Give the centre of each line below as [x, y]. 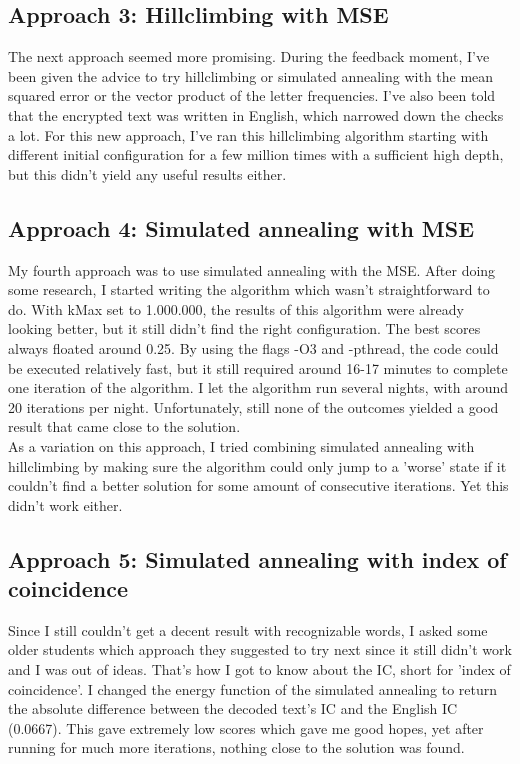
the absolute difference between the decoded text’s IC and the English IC [233, 708]
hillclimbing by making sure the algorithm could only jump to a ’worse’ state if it [257, 465]
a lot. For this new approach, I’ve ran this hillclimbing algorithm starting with [248, 134]
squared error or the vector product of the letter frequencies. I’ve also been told [252, 95]
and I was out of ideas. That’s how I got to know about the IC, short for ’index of [259, 669]
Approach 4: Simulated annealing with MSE [241, 227]
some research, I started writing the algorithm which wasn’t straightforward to [249, 289]
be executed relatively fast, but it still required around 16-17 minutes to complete [258, 367]
